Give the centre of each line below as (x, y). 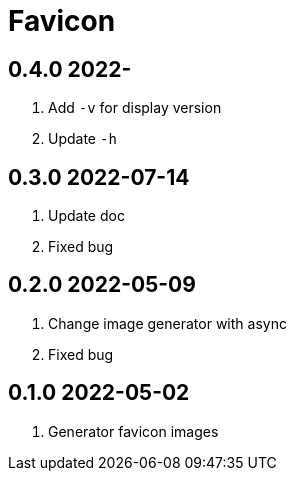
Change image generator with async (167, 323)
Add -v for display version (135, 108)
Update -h (82, 139)
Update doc (86, 216)
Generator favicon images (133, 431)
